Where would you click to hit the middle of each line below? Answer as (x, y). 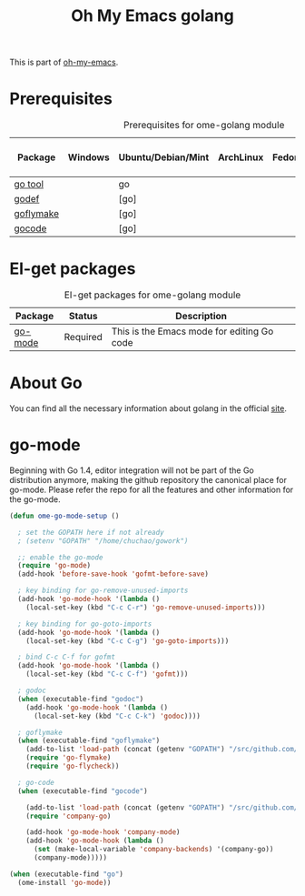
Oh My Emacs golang (152, 16)
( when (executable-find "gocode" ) (83, 791)
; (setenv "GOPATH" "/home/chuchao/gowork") (103, 541)
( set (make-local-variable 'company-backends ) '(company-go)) (153, 850)
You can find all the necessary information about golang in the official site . (148, 408)
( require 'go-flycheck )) (73, 766)
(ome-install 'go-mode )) (64, 882)
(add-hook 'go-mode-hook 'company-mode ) (103, 832)
